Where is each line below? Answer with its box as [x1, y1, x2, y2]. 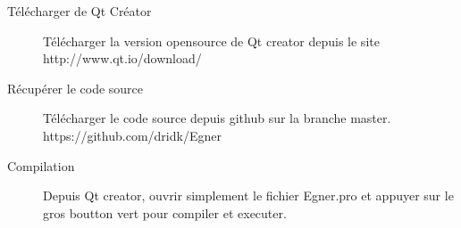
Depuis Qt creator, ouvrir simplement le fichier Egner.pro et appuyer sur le [43, 186, 454, 205]
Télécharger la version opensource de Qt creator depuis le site [43, 31, 380, 50]
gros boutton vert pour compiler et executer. [43, 203, 287, 222]
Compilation [7, 156, 75, 175]
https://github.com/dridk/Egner [43, 126, 222, 144]
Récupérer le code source [7, 78, 144, 97]
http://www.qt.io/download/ [43, 49, 202, 68]
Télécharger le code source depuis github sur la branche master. [43, 109, 391, 127]
